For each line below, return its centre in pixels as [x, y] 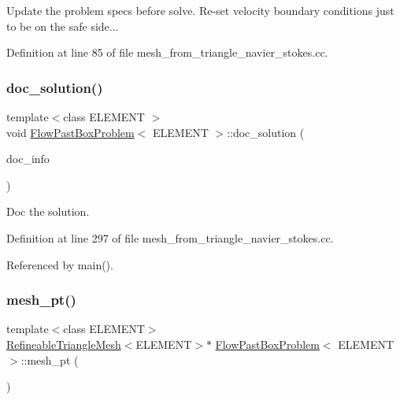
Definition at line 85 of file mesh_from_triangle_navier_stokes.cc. [167, 52]
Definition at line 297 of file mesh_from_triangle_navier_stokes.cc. [170, 237]
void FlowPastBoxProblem [70, 132]
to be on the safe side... [63, 26]
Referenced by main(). [60, 264]
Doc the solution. [48, 211]
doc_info [28, 159]
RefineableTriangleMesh [64, 344]
